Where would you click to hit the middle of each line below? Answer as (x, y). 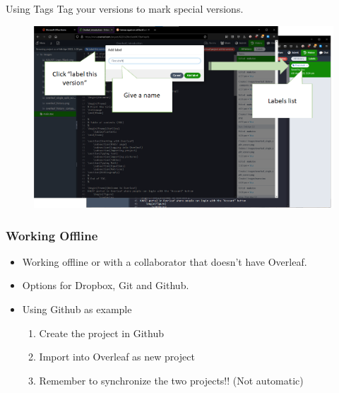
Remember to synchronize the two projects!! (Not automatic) (171, 380)
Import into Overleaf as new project (117, 357)
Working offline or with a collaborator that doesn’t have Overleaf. (165, 261)
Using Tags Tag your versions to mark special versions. (125, 8)
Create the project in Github (101, 333)
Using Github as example (77, 309)
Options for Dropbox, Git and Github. (106, 285)
